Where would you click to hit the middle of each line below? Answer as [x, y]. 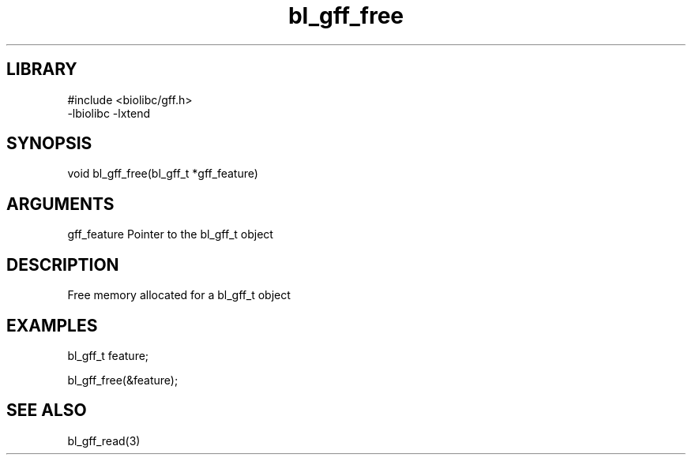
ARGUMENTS [60, 204]
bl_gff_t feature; [108, 355]
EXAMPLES [52, 325]
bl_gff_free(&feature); [123, 380]
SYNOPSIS [49, 144]
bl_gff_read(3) [104, 440]
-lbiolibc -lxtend [109, 113]
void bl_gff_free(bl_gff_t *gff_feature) [163, 174]
